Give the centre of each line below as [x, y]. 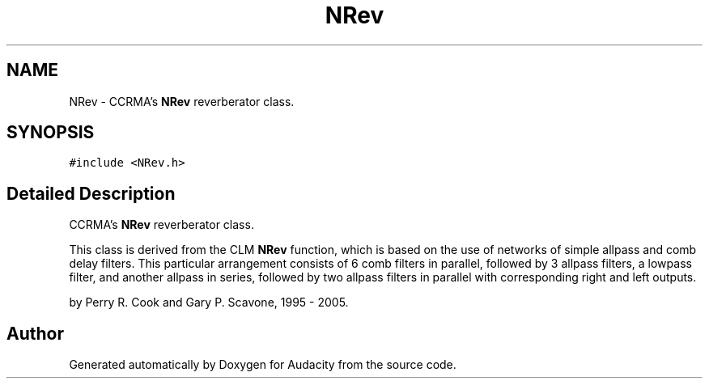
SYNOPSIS [51, 133]
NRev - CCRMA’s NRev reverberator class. [182, 101]
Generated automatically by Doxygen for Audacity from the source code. [263, 365]
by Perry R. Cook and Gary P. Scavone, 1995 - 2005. [209, 302]
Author [35, 333]
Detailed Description [91, 193]
